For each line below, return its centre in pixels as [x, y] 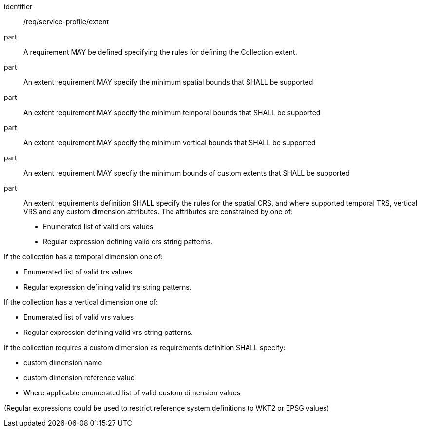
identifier [18, 7]
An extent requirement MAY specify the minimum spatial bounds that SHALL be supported [168, 82]
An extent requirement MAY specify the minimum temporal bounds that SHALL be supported [172, 112]
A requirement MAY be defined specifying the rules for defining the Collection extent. [160, 52]
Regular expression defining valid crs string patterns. [128, 242]
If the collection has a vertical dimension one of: [81, 302]
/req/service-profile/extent [66, 22]
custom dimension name [63, 362]
